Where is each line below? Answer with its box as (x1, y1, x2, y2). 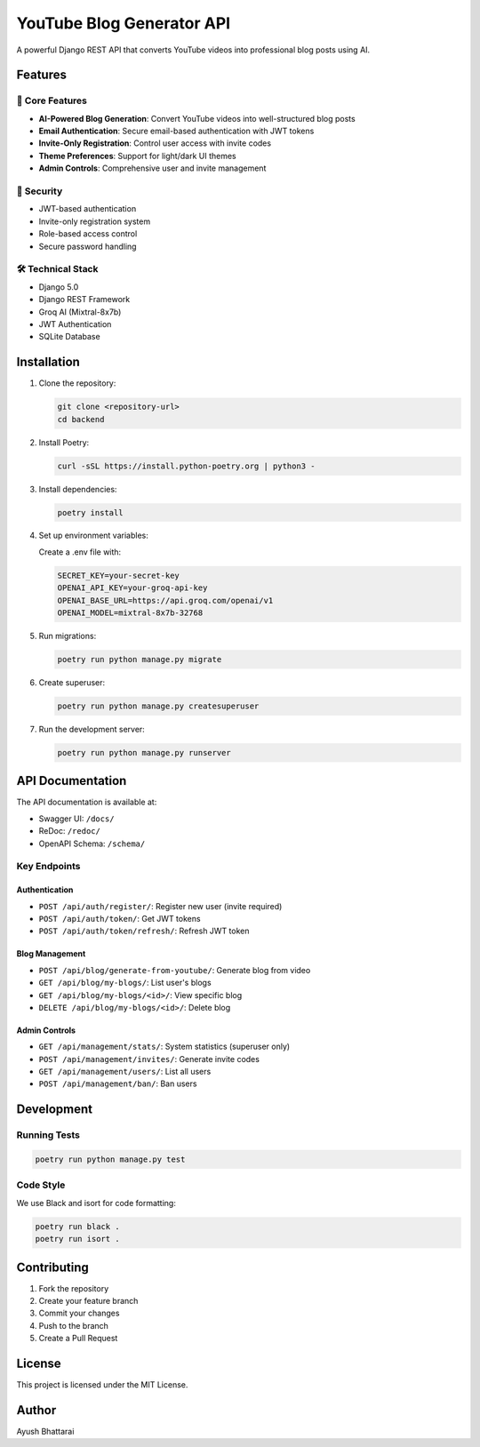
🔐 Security (16, 185, 63, 197)
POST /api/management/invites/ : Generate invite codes (38, 1053, 260, 1064)
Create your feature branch (38, 1296, 139, 1307)
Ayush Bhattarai (16, 1427, 75, 1437)
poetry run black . (35, 1221, 120, 1231)
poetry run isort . (35, 1234, 120, 1244)
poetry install (57, 508, 124, 517)
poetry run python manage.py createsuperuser (57, 700, 260, 711)
